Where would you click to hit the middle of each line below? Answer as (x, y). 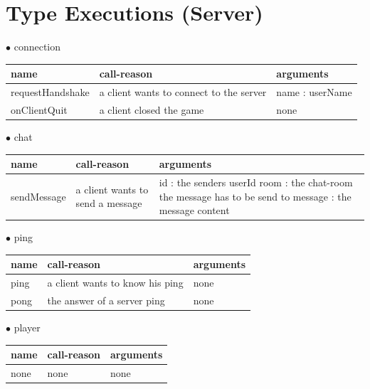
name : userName (314, 92)
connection (37, 47)
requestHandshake (50, 92)
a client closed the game (152, 109)
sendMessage (38, 196)
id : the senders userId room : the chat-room (256, 182)
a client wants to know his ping (115, 283)
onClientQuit (39, 109)
